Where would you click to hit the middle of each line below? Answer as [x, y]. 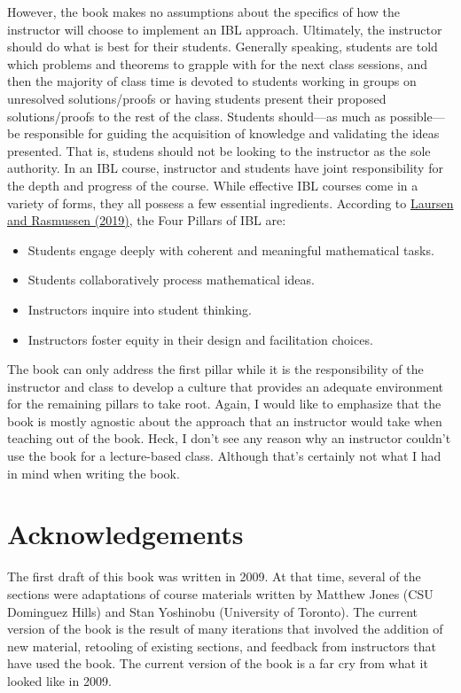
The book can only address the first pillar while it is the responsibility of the [215, 369]
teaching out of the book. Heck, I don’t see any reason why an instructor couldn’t [229, 438]
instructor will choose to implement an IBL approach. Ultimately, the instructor [225, 29]
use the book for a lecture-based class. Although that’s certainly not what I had [224, 456]
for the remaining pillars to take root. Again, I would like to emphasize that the [224, 404]
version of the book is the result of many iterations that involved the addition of [225, 629]
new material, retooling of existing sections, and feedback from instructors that [222, 646]
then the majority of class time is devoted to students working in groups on [212, 81]
